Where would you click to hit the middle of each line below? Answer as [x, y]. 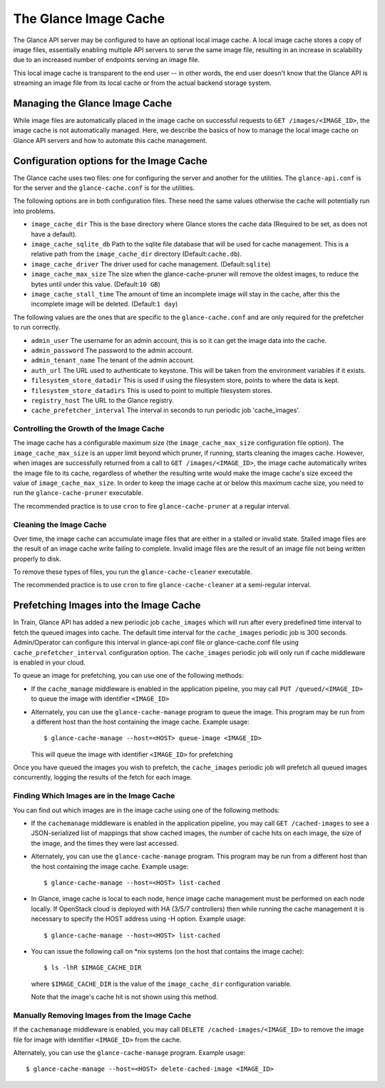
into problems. [35, 211]
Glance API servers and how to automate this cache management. [110, 140]
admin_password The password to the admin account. [112, 350]
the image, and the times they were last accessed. [105, 843]
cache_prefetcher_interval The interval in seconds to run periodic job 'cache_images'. [166, 410]
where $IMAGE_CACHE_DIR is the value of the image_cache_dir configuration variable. [161, 984]
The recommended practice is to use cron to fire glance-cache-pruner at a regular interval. [152, 506]
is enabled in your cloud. [49, 662]
